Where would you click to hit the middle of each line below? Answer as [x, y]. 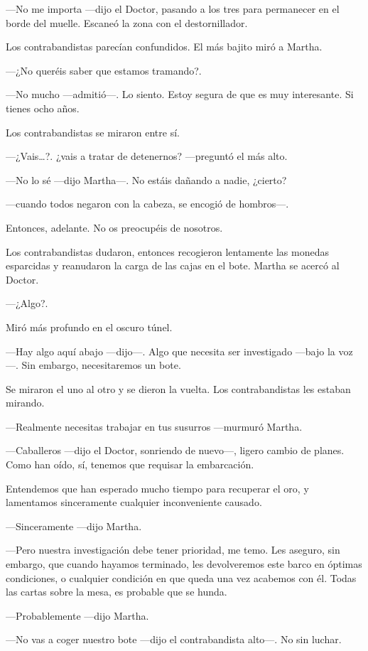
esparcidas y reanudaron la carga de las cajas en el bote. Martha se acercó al [173, 265]
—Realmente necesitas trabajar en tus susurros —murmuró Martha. [154, 426]
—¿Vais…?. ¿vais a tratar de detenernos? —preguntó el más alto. [147, 156]
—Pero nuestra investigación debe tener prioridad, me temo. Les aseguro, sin [173, 550]
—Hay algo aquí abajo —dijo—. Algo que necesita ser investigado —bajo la [171, 351]
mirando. [25, 403]
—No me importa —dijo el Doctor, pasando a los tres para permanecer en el [173, 9]
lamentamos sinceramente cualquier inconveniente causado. [134, 502]
